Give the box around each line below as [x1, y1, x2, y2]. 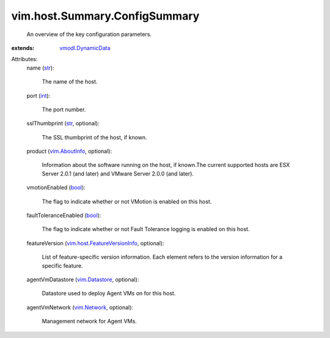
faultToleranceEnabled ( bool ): [26, 211, 101, 219]
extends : [11, 44, 35, 51]
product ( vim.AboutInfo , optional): [26, 147, 112, 155]
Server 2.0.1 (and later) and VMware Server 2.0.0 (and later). [42, 170, 194, 177]
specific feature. [42, 262, 84, 269]
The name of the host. [42, 78, 98, 86]
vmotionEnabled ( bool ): [26, 184, 86, 191]
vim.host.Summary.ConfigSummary [11, 9, 200, 23]
